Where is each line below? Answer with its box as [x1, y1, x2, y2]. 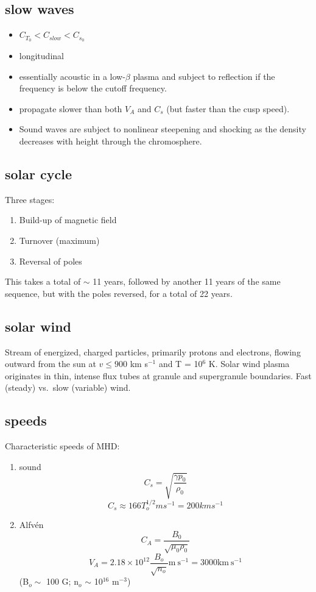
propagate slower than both [19, 102, 122, 115]
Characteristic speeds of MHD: [5, 440, 120, 452]
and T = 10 [158, 357, 203, 370]
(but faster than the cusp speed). [166, 102, 290, 115]
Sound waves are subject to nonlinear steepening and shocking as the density [19, 123, 306, 135]
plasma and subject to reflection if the [133, 70, 275, 82]
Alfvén [19, 518, 44, 531]
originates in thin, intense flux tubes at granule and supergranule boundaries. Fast [5, 369, 312, 382]
